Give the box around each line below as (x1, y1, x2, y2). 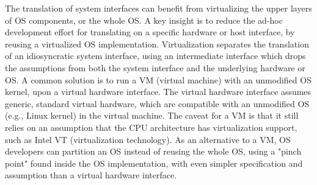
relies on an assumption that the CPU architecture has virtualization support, (5, 120, 297, 133)
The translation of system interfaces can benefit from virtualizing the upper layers (5, 2, 312, 14)
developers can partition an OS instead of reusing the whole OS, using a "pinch (5, 145, 302, 158)
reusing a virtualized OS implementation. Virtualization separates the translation (5, 37, 309, 50)
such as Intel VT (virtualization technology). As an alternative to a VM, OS (5, 133, 291, 145)
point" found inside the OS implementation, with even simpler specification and (5, 156, 303, 169)
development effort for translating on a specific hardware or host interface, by (5, 26, 295, 38)
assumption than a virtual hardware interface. (5, 169, 177, 181)
